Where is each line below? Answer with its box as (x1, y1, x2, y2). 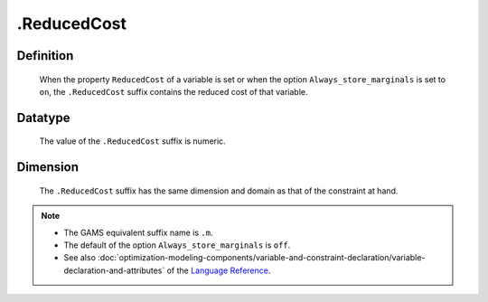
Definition (16, 48, 74, 63)
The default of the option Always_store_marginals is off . (63, 240, 291, 250)
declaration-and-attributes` (63, 265, 165, 276)
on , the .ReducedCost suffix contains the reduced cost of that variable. (39, 86, 308, 97)
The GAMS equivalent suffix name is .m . (63, 227, 213, 238)
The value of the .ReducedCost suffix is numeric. (39, 136, 226, 146)
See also (63, 252, 97, 263)
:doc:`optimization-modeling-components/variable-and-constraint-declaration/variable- (98, 252, 426, 263)
